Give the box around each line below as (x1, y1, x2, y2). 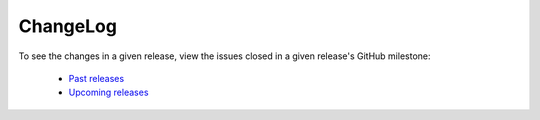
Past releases (68, 72, 125, 84)
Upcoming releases (68, 86, 149, 99)
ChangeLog (18, 15, 117, 37)
